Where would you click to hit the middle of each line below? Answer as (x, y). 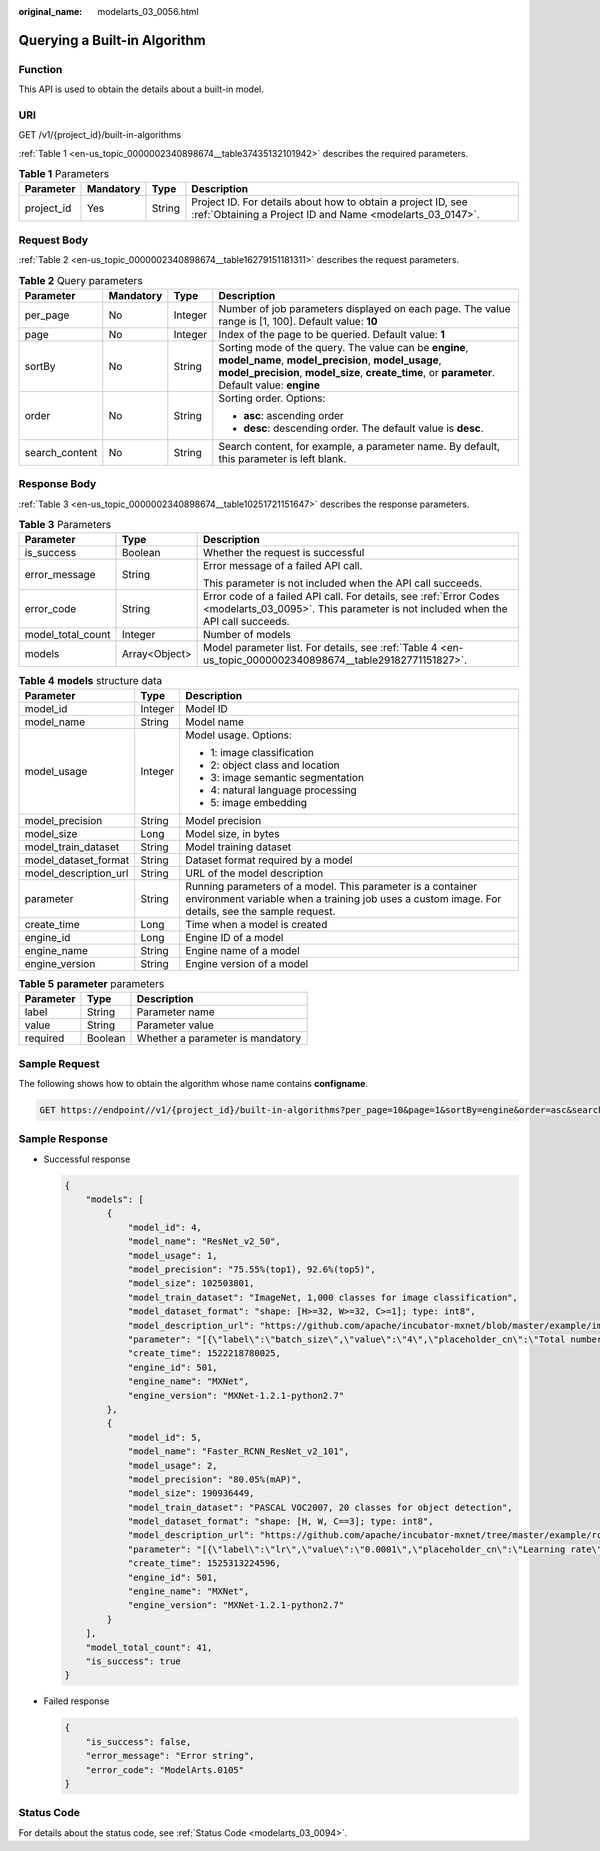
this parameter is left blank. (282, 458)
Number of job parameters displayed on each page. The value (364, 308)
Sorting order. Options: (272, 398)
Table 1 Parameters (64, 174)
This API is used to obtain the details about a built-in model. (141, 89)
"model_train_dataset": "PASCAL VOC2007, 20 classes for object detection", (320, 1507)
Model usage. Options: (238, 735)
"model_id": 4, (164, 1227)
